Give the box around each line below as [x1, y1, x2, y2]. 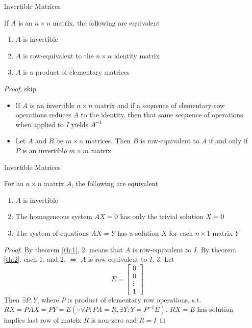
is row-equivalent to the [23, 50, 94, 60]
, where [37, 294, 59, 304]
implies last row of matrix [4, 315, 81, 325]
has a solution [117, 227, 159, 238]
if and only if [209, 136, 248, 146]
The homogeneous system [15, 211, 92, 221]
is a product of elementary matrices [23, 67, 130, 77]
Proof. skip [4, 83, 37, 93]
